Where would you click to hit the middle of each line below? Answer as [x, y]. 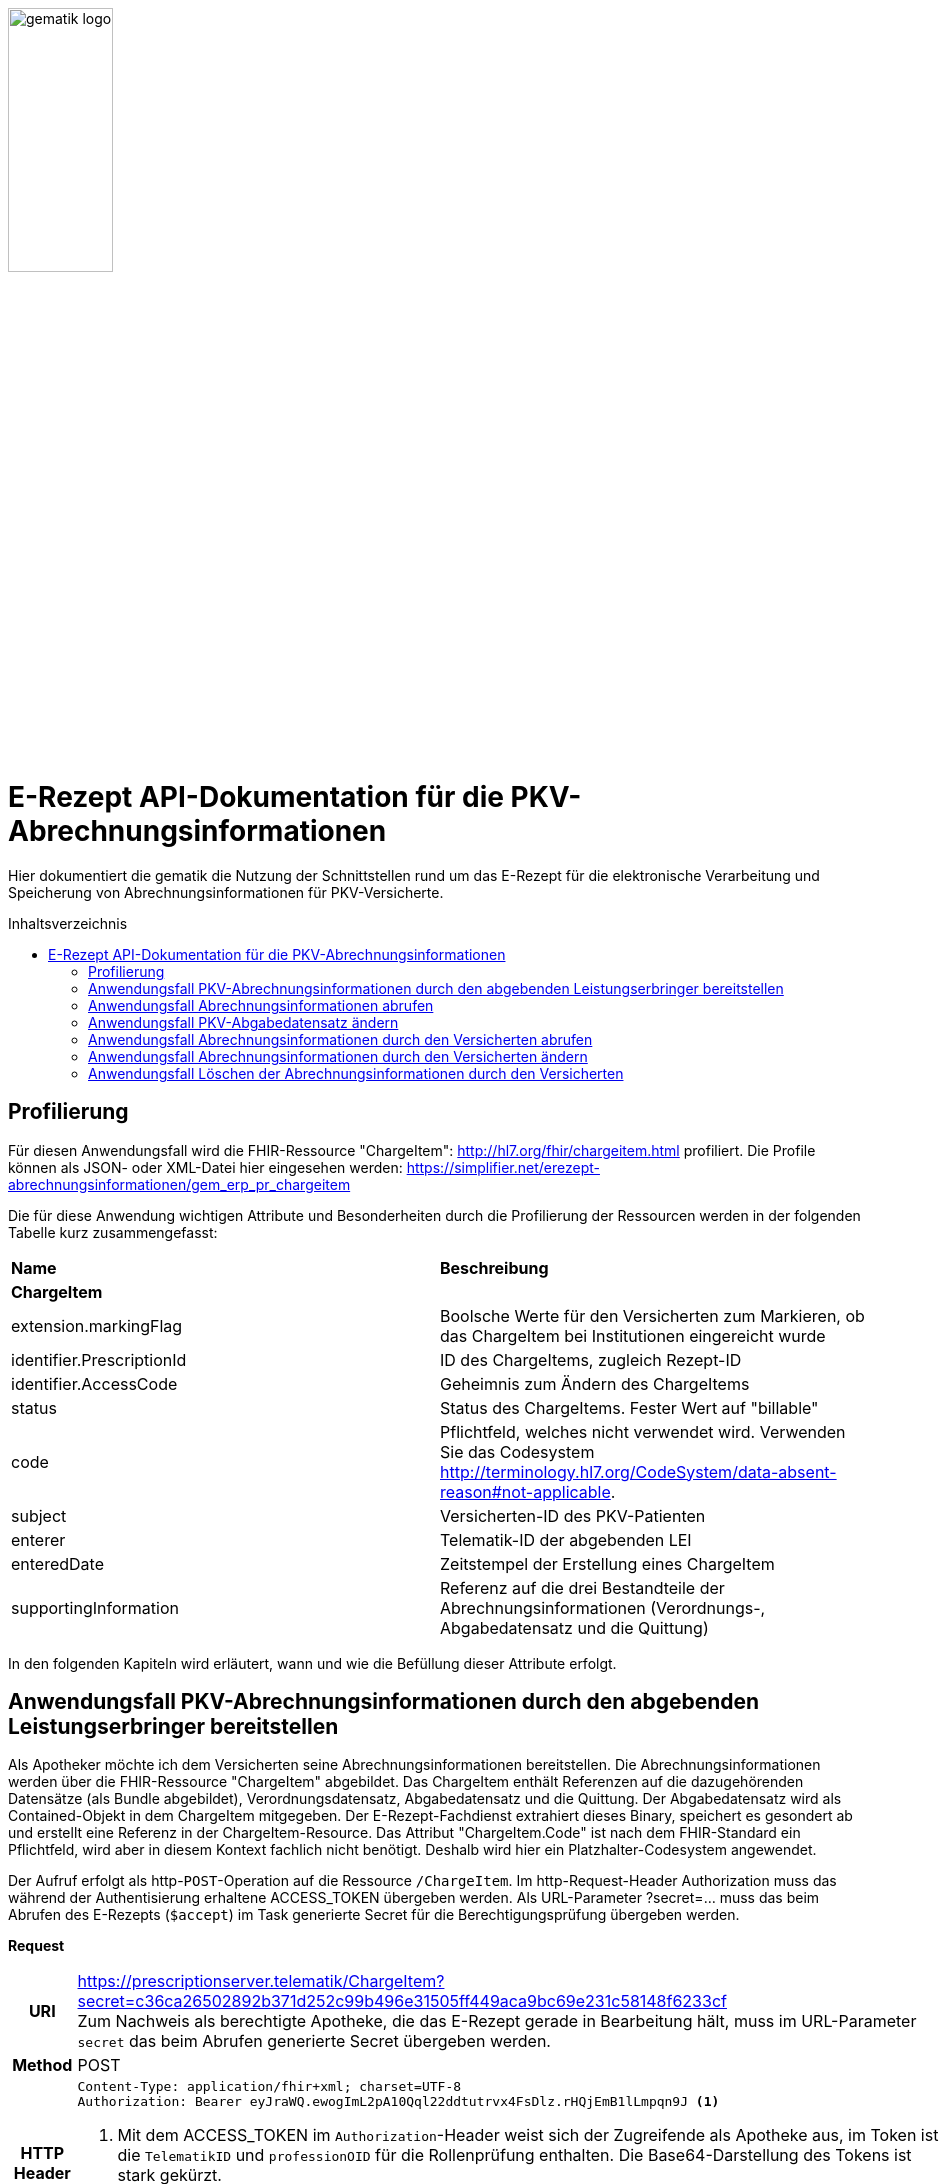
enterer [38, 1539]
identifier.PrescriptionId [99, 1359]
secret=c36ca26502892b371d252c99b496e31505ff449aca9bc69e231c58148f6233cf [402, 2001]
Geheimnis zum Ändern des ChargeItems [595, 1383]
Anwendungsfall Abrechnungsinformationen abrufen [261, 1005]
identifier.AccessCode [94, 1383]
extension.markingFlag [97, 1325]
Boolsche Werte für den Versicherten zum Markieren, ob [652, 1315]
